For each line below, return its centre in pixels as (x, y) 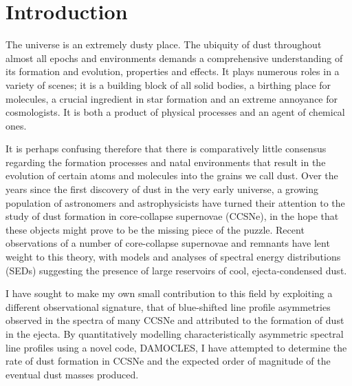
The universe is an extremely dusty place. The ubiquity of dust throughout (164, 44)
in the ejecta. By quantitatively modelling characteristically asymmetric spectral (175, 334)
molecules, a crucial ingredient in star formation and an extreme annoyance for (172, 98)
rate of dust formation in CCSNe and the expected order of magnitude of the (168, 361)
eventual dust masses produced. (72, 374)
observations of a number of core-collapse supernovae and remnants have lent (168, 243)
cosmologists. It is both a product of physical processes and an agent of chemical (175, 112)
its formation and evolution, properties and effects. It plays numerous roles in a (173, 71)
